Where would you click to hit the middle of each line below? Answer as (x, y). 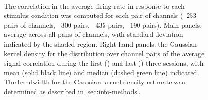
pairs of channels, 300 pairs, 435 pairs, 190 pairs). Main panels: (103, 25)
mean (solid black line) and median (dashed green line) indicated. (102, 72)
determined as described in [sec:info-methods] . (72, 91)
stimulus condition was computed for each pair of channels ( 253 (100, 15)
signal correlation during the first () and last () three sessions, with (104, 63)
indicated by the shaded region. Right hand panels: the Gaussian (100, 43)
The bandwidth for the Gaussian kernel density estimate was (95, 82)
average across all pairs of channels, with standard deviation (94, 34)
